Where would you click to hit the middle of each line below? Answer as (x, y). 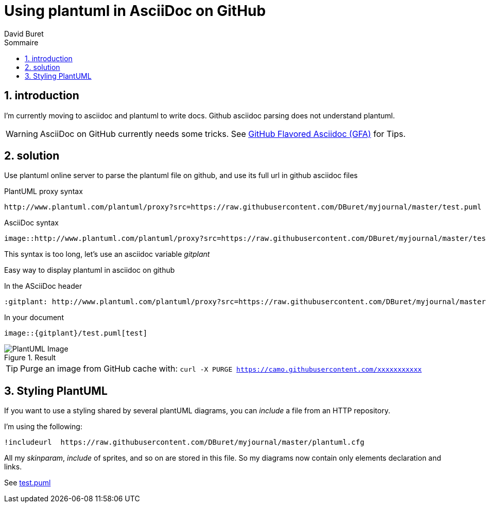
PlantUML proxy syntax (44, 191)
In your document (34, 318)
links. (13, 467)
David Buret (24, 33)
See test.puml (28, 483)
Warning (22, 134)
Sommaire (21, 42)
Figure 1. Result (30, 358)
